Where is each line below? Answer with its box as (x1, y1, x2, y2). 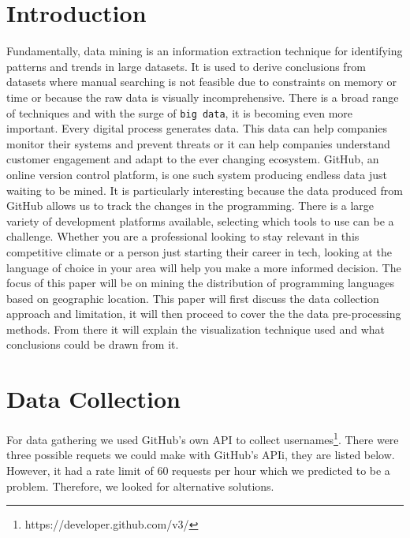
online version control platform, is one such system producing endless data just (6, 166, 387, 182)
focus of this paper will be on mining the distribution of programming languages (6, 275, 395, 291)
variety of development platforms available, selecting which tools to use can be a (6, 212, 394, 229)
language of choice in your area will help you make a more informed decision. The (6, 259, 401, 275)
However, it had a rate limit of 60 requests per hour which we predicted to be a (6, 462, 390, 479)
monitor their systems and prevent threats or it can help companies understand (6, 135, 390, 151)
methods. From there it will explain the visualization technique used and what (6, 320, 386, 337)
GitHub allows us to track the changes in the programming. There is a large (6, 197, 375, 214)
